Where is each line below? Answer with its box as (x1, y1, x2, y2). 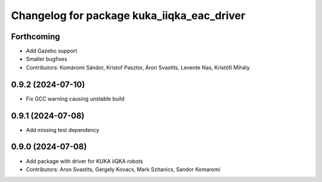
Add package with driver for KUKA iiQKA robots (26, 158, 143, 165)
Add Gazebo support (26, 48, 78, 55)
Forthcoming (11, 32, 60, 42)
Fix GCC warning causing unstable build (26, 95, 125, 102)
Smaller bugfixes (26, 55, 68, 62)
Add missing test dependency (26, 126, 100, 133)
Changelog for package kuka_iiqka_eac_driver (11, 9, 246, 22)
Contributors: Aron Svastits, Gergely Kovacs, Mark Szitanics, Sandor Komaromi (26, 165, 221, 172)
